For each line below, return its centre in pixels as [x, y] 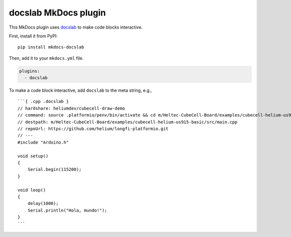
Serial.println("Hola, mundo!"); [67, 210]
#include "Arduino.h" [43, 142]
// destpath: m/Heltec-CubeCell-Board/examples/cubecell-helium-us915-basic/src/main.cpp [128, 122]
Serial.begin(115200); [55, 169]
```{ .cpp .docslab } [43, 102]
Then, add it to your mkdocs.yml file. [46, 58]
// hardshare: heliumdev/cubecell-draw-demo [72, 108]
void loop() [32, 190]
